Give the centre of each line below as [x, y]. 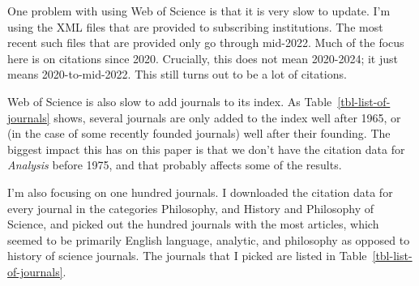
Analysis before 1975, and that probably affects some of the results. [175, 165]
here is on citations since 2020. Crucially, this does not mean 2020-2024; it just [203, 58]
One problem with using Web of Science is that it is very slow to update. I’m [199, 11]
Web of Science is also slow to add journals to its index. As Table [170, 101]
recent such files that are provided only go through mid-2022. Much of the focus [206, 43]
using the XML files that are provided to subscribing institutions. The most [195, 26]
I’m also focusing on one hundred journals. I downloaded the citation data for [200, 192]
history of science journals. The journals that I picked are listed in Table [187, 256]
